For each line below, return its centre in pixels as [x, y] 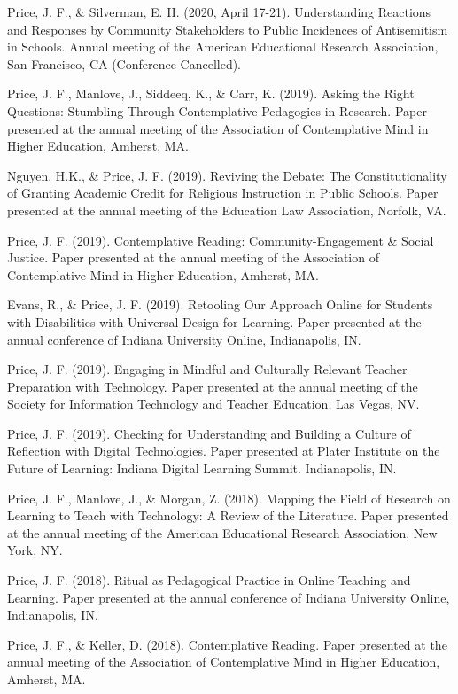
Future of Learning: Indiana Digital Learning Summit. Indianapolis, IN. [202, 468]
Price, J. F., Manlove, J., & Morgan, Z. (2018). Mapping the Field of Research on [229, 498]
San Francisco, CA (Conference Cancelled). [124, 63]
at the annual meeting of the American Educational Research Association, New [222, 532]
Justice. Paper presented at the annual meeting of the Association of [193, 257]
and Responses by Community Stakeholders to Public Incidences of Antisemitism [228, 29]
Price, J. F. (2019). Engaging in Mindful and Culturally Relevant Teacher [207, 369]
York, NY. [35, 550]
